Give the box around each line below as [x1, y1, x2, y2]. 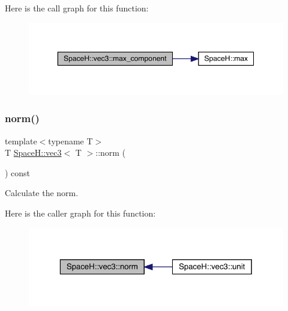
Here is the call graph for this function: [5, 2, 149, 14]
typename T [48, 134, 93, 147]
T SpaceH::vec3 [5, 146, 62, 159]
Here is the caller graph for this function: [5, 207, 156, 219]
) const [5, 166, 31, 179]
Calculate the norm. [5, 186, 79, 199]
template [5, 134, 37, 147]
